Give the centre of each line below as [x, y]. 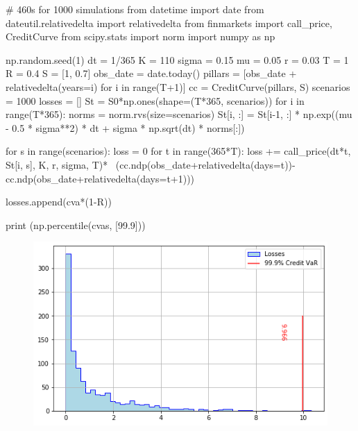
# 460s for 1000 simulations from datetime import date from [135, 9]
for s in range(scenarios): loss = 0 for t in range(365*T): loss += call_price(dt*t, [178, 151]
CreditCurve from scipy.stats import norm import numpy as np [140, 36]
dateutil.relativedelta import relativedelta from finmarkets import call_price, [169, 23]
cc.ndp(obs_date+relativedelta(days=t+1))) [100, 178]
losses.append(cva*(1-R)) [59, 202]
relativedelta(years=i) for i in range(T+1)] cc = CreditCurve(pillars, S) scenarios [178, 86]
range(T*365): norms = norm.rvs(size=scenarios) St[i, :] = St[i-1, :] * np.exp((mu [179, 114]
